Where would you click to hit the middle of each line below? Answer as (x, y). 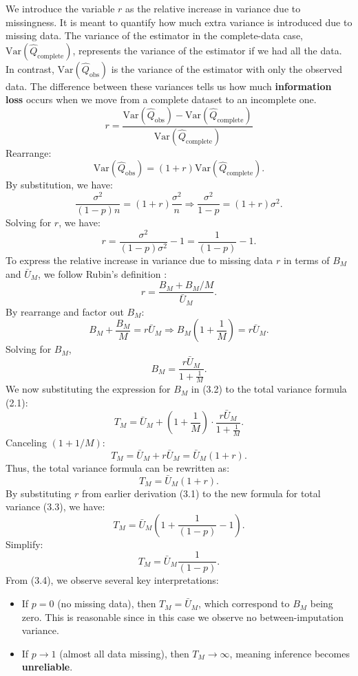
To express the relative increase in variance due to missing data (139, 260)
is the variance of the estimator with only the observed (227, 68)
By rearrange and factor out (65, 311)
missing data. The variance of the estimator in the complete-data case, (154, 35)
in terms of (306, 260)
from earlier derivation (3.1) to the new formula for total (201, 493)
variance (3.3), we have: (55, 506)
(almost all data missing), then (124, 653)
